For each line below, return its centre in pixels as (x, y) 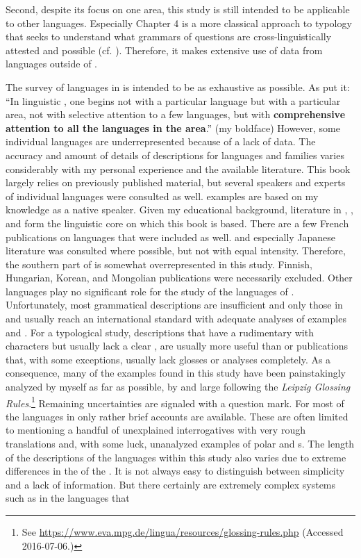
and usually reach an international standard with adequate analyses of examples (176, 319)
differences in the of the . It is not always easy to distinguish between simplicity (175, 471)
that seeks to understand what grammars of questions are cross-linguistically (169, 36)
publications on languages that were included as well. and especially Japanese (171, 237)
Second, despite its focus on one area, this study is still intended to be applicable (178, 9)
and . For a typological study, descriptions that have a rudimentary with (160, 332)
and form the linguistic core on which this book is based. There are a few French (177, 223)
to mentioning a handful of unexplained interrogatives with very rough (156, 430)
